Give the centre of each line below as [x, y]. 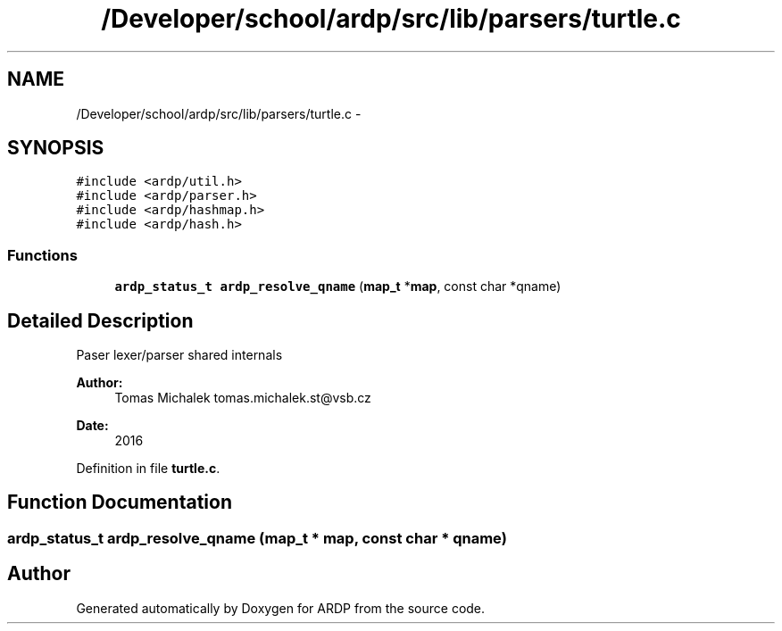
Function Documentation [120, 502]
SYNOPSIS [56, 148]
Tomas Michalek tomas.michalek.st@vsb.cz [243, 398]
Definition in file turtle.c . [148, 469]
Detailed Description [100, 320]
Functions [42, 255]
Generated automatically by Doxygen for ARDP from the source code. [281, 608]
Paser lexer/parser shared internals [179, 355]
